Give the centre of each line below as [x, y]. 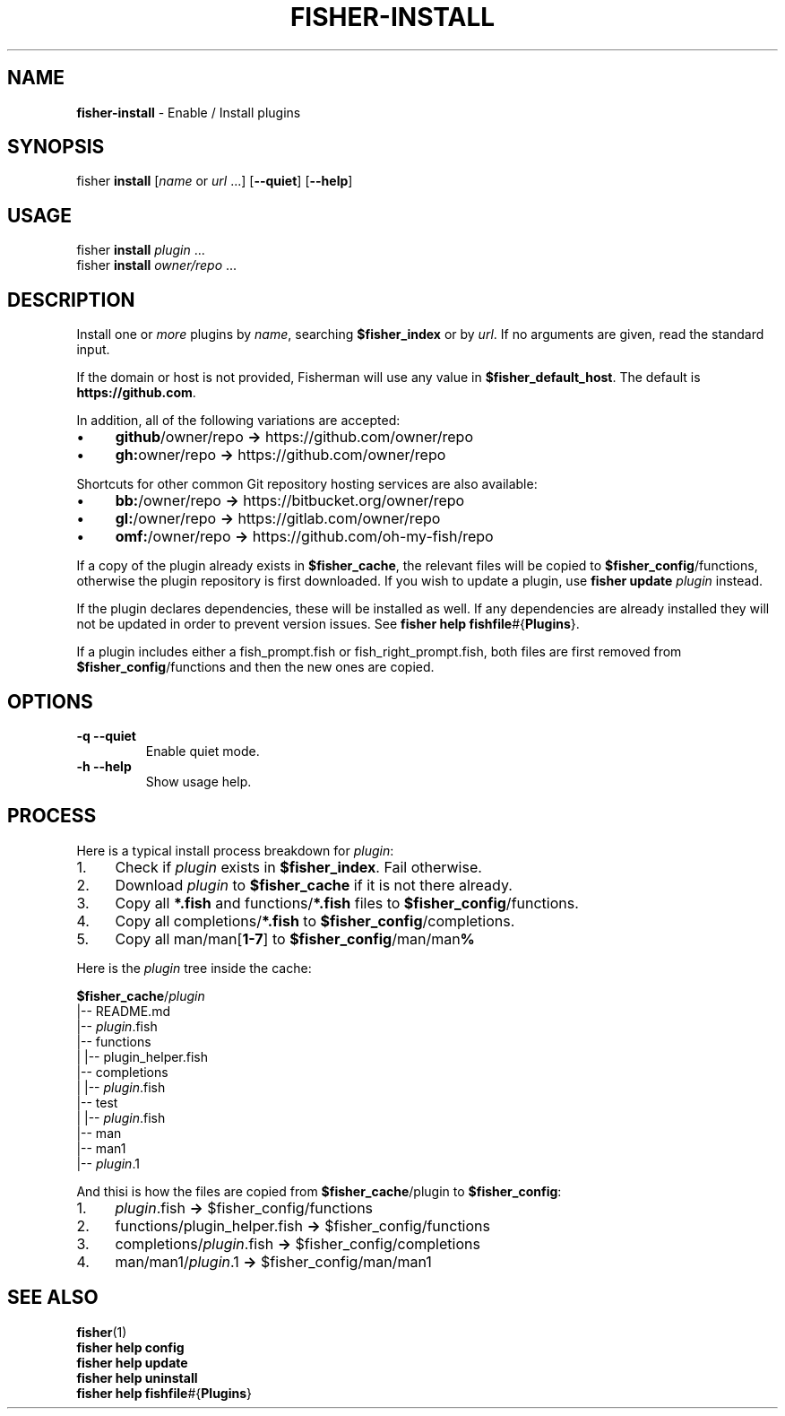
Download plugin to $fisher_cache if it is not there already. [314, 885]
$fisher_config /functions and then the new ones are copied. [255, 667]
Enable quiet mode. [203, 751]
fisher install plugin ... [141, 250]
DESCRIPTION [71, 300]
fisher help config [130, 1347]
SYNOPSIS [56, 147]
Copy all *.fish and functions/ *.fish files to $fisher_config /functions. [347, 903]
